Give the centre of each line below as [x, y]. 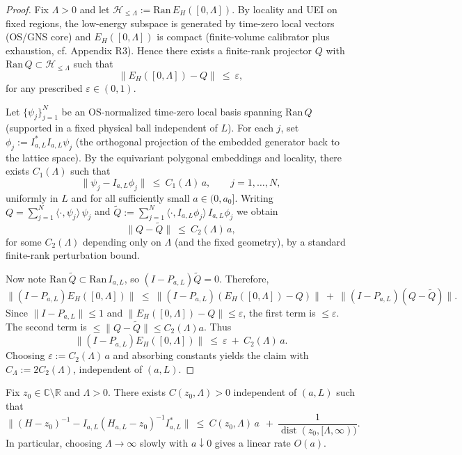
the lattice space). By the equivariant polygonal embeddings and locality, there [174, 157]
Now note [26, 278]
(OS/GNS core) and [48, 37]
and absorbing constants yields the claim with [211, 355]
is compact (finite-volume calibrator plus [243, 37]
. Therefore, [244, 278]
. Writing [254, 197]
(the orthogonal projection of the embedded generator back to [208, 141]
